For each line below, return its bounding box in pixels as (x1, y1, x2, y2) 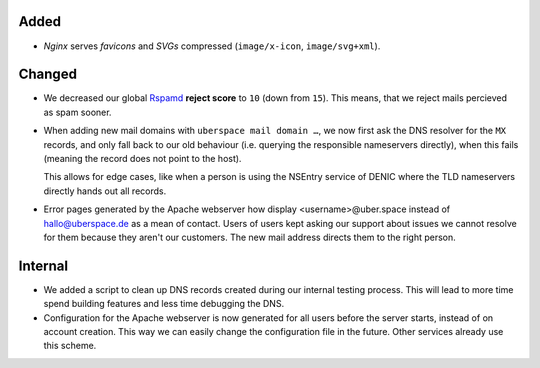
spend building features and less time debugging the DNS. (43, 298, 285, 310)
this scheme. (43, 340, 97, 352)
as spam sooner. (43, 106, 112, 118)
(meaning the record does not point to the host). (43, 152, 242, 164)
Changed (18, 66, 77, 83)
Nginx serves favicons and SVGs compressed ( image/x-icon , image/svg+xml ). (43, 40, 381, 52)
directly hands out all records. (43, 185, 167, 197)
